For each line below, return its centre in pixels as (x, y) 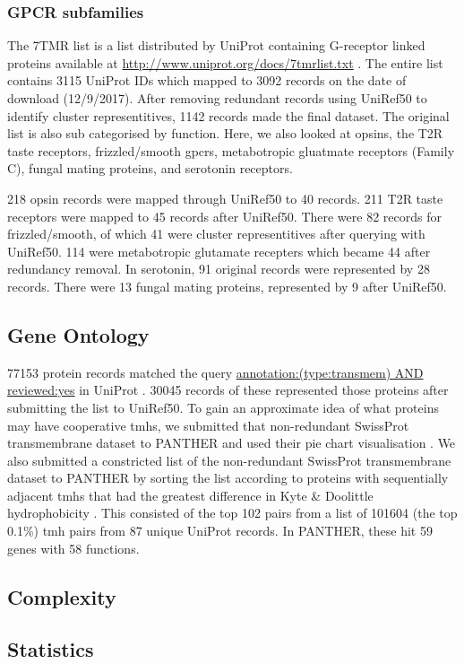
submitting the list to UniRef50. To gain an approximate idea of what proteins (223, 407)
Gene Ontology (78, 334)
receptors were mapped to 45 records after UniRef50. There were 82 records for (224, 216)
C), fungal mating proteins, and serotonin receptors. (150, 168)
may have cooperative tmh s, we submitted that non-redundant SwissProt (208, 425)
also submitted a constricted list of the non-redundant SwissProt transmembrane (229, 460)
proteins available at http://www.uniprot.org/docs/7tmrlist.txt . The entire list (225, 62)
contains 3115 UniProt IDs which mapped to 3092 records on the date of (207, 80)
